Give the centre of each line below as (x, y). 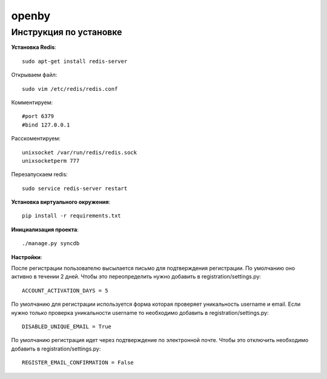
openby (31, 16)
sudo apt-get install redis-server (75, 61)
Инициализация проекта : (45, 229)
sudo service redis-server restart (75, 188)
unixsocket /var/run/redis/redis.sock (80, 152)
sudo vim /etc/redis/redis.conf (70, 89)
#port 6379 (38, 116)
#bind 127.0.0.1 (46, 125)
